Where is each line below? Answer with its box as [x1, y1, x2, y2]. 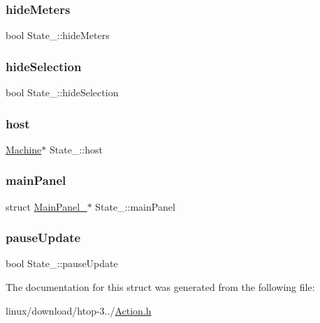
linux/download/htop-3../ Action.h [6, 303, 152, 317]
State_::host [50, 142, 103, 156]
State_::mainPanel [95, 199, 175, 213]
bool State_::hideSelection [6, 85, 119, 100]
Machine [6, 142, 42, 156]
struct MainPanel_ [6, 199, 87, 213]
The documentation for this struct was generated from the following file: [6, 280, 315, 294]
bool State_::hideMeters [6, 28, 110, 43]
